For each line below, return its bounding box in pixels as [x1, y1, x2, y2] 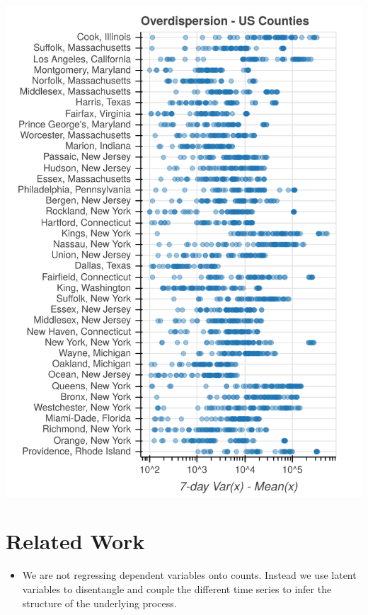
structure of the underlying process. [22, 595, 177, 610]
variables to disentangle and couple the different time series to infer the [22, 581, 332, 596]
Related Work [6, 527, 145, 556]
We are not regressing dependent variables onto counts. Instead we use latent [22, 568, 357, 582]
